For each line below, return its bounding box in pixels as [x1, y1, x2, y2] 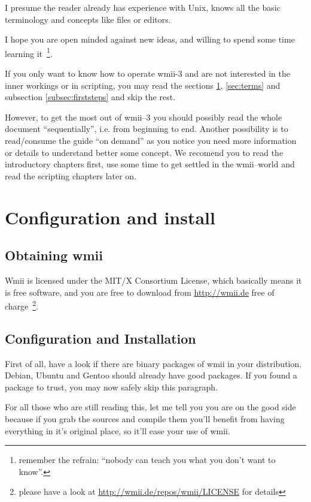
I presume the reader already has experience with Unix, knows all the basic [5, 1, 280, 13]
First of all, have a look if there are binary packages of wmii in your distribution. [5, 357, 302, 369]
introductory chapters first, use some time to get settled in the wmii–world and [5, 158, 295, 170]
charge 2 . [5, 298, 39, 312]
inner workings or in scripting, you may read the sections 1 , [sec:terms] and [5, 79, 280, 91]
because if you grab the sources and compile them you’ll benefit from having [5, 412, 285, 425]
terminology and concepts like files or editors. [5, 13, 171, 25]
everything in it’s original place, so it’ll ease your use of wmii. [5, 424, 230, 437]
